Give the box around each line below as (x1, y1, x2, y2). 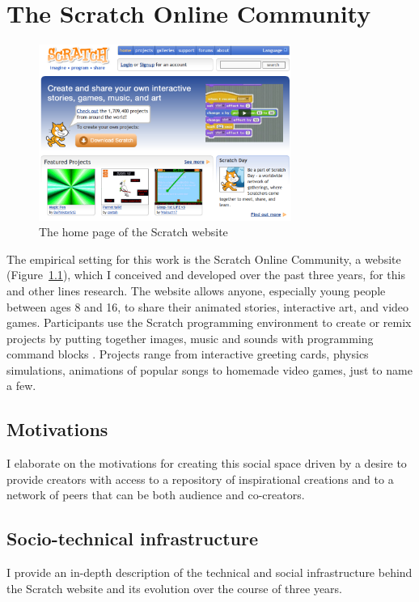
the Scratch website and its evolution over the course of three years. (6, 579, 343, 596)
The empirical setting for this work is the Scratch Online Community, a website (6, 250, 401, 267)
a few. (6, 377, 36, 394)
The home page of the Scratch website (39, 223, 228, 240)
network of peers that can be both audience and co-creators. (6, 486, 305, 503)
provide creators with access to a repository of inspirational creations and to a (6, 470, 394, 487)
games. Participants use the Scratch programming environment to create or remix (6, 314, 412, 331)
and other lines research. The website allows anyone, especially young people (6, 282, 386, 299)
